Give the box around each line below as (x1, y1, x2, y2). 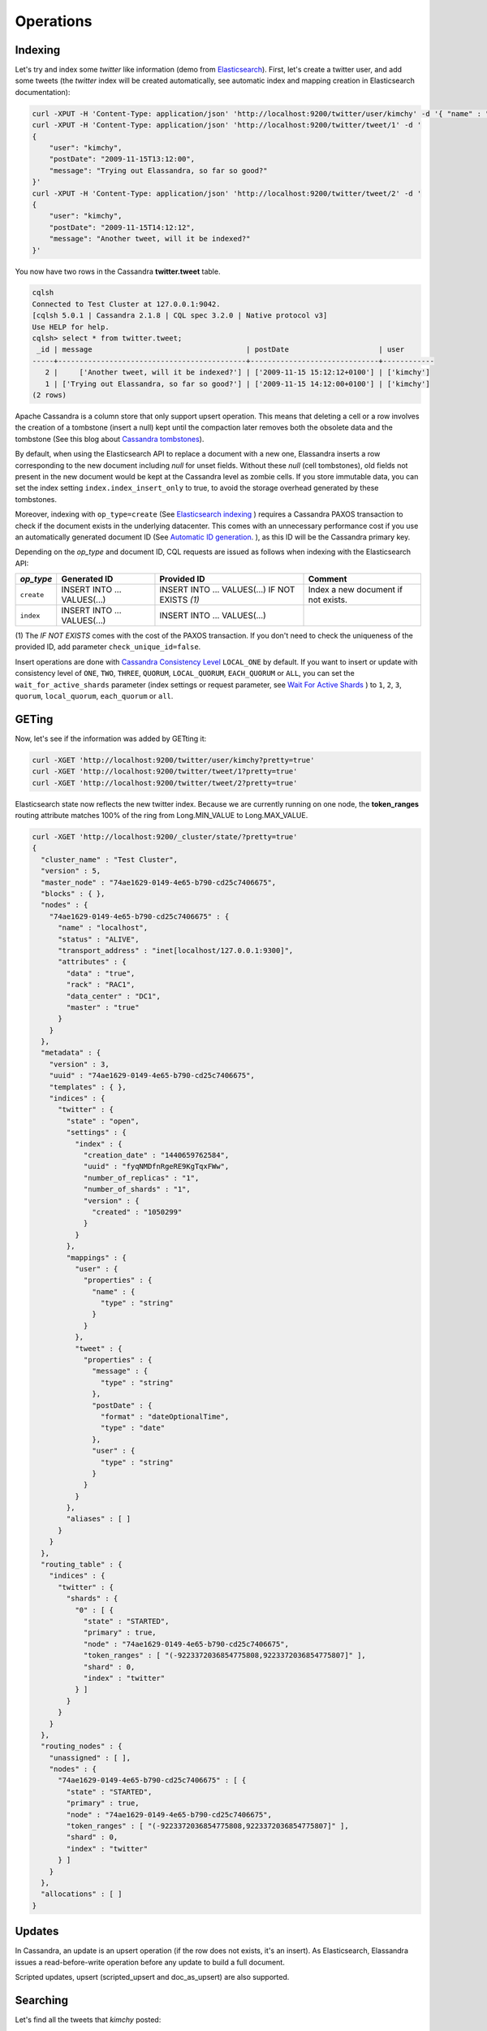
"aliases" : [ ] (66, 1514, 131, 1523)
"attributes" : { (58, 957, 127, 967)
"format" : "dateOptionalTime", (100, 1412, 230, 1421)
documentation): (15, 87, 71, 97)
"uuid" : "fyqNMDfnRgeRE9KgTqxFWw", (83, 1162, 230, 1171)
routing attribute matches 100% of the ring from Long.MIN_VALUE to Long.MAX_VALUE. (15, 811, 308, 821)
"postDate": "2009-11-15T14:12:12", (49, 223, 195, 232)
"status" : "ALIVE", (58, 934, 140, 944)
